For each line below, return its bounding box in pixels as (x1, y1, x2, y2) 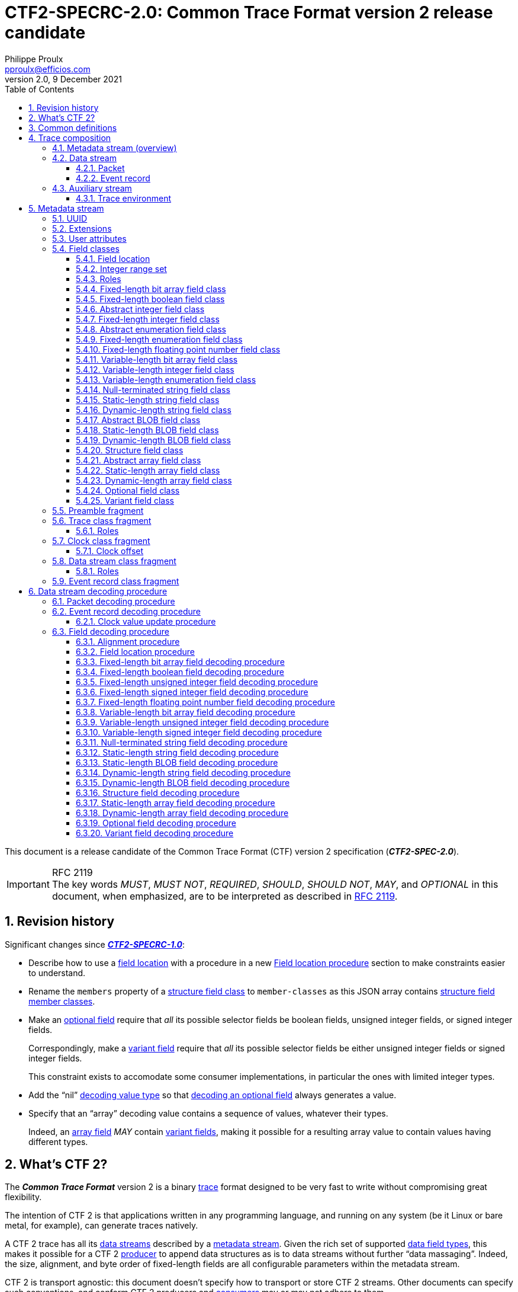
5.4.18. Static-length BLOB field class (76, 424, 219, 435)
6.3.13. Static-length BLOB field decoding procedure (76, 757, 278, 767)
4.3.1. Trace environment (76, 193, 171, 203)
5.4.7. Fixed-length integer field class (76, 314, 220, 324)
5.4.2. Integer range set (76, 263, 167, 274)
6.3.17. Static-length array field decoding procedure (76, 797, 275, 808)
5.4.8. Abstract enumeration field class (76, 324, 226, 334)
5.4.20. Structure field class (76, 444, 184, 455)
